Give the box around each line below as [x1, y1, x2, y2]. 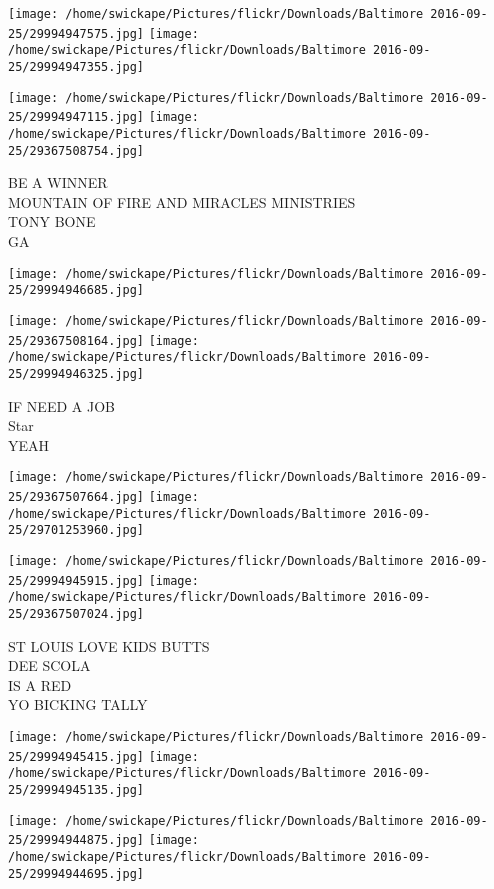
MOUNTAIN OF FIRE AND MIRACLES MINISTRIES [8, 191, 356, 212]
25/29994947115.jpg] [8, 110, 145, 125]
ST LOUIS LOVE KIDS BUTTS [8, 635, 210, 656]
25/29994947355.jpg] [8, 59, 145, 74]
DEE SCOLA [8, 655, 91, 676]
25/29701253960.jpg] [8, 523, 145, 538]
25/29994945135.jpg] [8, 782, 145, 797]
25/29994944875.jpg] [8, 833, 145, 848]
